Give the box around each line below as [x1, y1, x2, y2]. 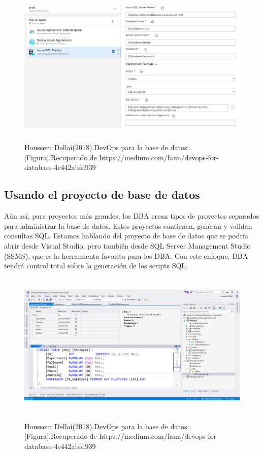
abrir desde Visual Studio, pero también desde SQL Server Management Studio [4, 240, 251, 251]
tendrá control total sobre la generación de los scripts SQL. [4, 260, 188, 271]
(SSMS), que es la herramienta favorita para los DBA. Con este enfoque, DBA [4, 250, 248, 261]
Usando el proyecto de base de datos [4, 187, 200, 202]
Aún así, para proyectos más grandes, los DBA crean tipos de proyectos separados [4, 211, 259, 221]
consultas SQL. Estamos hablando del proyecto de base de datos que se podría [4, 230, 248, 241]
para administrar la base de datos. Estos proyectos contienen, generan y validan [4, 220, 252, 231]
